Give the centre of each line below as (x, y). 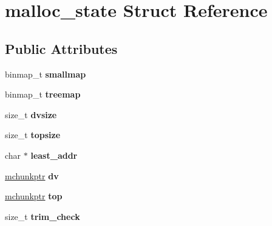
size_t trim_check (42, 216)
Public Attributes (61, 48)
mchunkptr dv (32, 175)
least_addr (54, 155)
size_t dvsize (31, 114)
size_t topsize (33, 135)
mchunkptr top (34, 196)
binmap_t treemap (43, 94)
